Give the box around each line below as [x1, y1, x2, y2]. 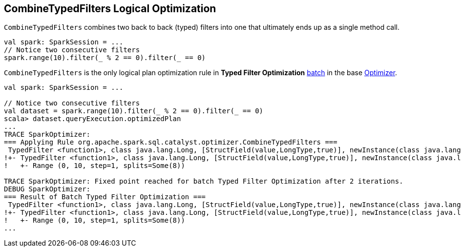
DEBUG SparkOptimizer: [4, 185, 91, 193]
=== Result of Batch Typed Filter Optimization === [4, 193, 206, 201]
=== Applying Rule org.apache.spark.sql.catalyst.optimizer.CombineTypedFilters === [4, 138, 337, 146]
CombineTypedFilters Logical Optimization [4, 2, 216, 15]
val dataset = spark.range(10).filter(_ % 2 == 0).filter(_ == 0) [4, 107, 264, 115]
